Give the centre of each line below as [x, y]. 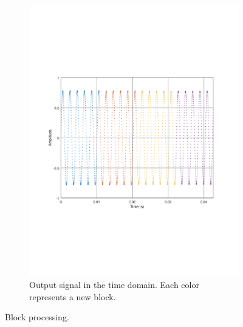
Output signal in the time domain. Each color [114, 284]
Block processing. [37, 317]
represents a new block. [73, 296]
